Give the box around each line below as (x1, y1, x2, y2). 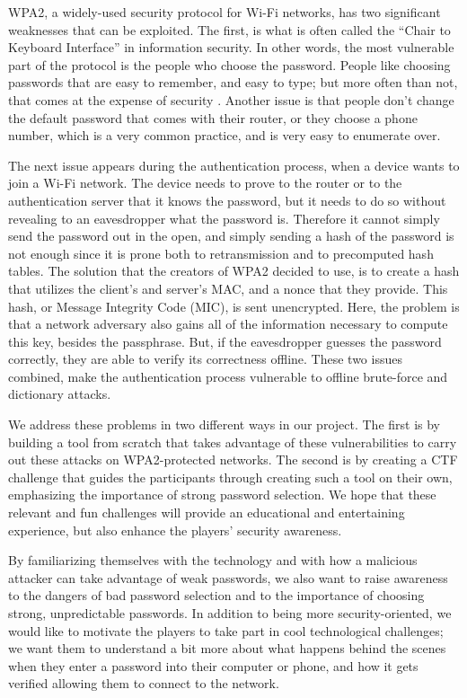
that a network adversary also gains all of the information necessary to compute (8, 314, 448, 333)
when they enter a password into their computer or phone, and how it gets (8, 656, 419, 675)
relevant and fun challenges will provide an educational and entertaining (8, 503, 405, 522)
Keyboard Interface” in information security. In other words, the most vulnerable (8, 38, 454, 57)
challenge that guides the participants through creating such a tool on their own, (8, 467, 453, 486)
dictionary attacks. (8, 384, 111, 403)
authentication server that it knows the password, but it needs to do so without (8, 190, 446, 209)
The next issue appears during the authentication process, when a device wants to (8, 155, 460, 174)
